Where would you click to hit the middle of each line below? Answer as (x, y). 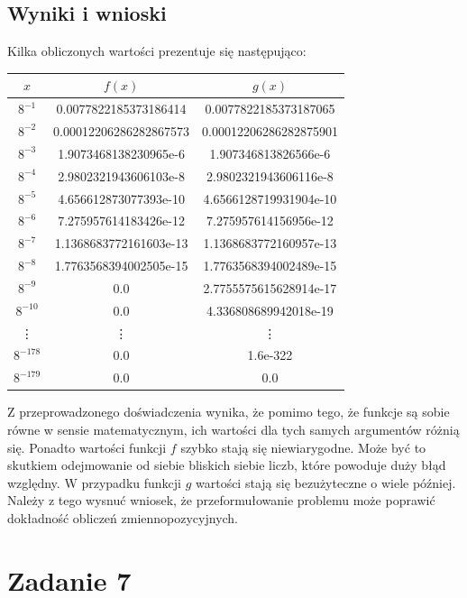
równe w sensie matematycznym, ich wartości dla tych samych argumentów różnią (233, 429)
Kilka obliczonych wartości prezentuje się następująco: (157, 51)
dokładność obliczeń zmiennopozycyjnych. (123, 517)
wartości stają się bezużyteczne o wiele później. (325, 482)
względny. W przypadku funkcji (94, 482)
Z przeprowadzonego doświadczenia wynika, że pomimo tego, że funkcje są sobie (229, 412)
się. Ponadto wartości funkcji (87, 447)
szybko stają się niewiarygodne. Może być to (303, 447)
